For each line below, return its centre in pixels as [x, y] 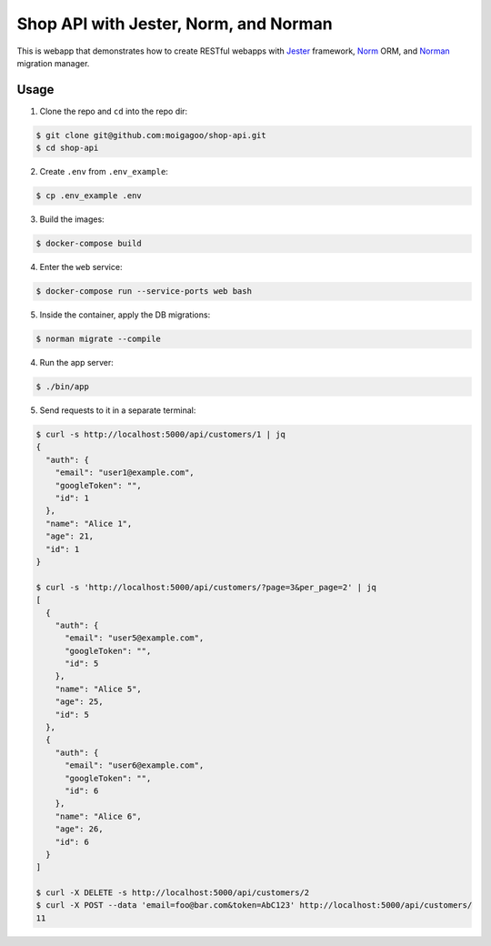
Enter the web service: [81, 267]
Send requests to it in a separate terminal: [118, 410]
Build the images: [72, 219]
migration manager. [53, 63]
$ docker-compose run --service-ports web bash [144, 292]
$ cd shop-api [67, 148]
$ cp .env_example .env [89, 196]
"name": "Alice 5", [99, 689]
